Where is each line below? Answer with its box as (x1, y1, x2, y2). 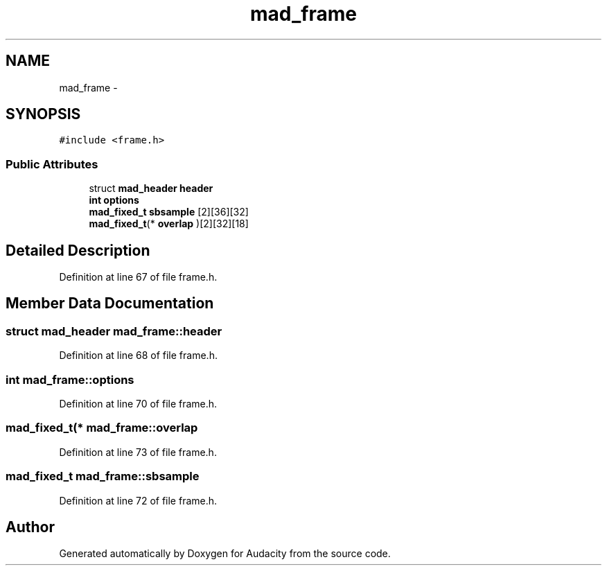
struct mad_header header (89, 182, 213, 195)
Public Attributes (6, 157, 98, 171)
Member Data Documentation (6, 295, 214, 313)
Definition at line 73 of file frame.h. (59, 446, 217, 458)
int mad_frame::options (6, 372, 134, 387)
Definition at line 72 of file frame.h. (59, 494, 218, 507)
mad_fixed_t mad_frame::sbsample (6, 469, 200, 484)
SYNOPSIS (6, 105, 81, 123)
